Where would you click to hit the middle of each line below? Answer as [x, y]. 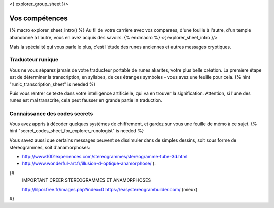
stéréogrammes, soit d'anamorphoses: [50, 147]
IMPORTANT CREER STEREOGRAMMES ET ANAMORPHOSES [87, 180]
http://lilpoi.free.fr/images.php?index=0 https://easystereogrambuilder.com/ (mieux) [110, 189]
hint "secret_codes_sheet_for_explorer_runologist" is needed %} [77, 131]
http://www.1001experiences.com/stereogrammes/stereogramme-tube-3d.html [105, 157]
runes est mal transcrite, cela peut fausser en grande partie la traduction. [86, 100]
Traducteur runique [34, 60]
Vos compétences [39, 18]
